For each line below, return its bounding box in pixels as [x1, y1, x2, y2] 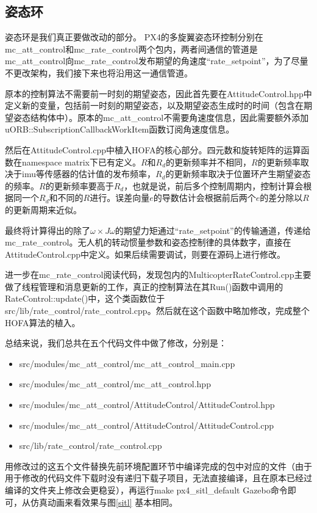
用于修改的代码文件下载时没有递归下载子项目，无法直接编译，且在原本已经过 [5, 471, 312, 484]
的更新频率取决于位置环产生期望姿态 [165, 167, 311, 180]
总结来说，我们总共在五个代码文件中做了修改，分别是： [5, 337, 227, 349]
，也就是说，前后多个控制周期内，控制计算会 [124, 179, 304, 192]
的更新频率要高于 [45, 179, 114, 192]
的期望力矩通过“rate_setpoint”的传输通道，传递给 [115, 224, 311, 236]
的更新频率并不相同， [166, 155, 252, 168]
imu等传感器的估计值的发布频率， [21, 167, 155, 180]
